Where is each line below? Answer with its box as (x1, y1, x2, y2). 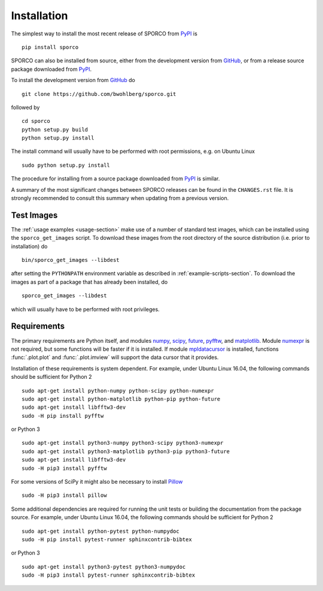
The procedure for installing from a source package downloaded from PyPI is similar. (11, 175, 220, 182)
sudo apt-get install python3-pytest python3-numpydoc (22, 563, 186, 570)
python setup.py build (22, 126, 89, 133)
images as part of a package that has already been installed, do (11, 278, 168, 285)
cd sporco (22, 117, 50, 125)
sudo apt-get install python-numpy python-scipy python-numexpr (22, 387, 215, 394)
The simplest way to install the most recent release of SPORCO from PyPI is (11, 30, 197, 37)
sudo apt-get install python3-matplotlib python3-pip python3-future (22, 448, 230, 455)
